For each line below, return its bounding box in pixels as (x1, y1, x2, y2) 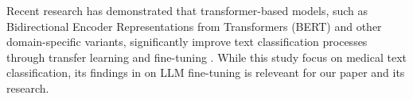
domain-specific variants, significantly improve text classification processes (6, 33, 368, 50)
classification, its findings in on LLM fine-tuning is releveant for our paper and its (6, 64, 405, 81)
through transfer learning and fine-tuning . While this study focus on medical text (6, 48, 407, 65)
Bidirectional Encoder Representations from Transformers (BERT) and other (6, 17, 382, 34)
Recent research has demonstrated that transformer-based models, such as (6, 2, 368, 18)
